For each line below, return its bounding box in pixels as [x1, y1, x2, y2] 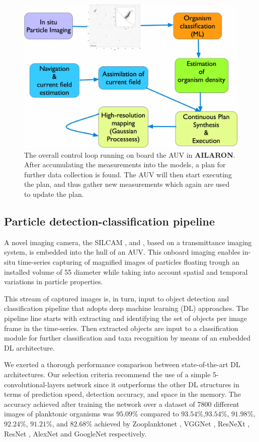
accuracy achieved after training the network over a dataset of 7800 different [4, 398, 239, 409]
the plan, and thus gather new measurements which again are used [24, 179, 230, 189]
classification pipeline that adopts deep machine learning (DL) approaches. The [4, 303, 249, 313]
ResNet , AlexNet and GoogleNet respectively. [4, 428, 147, 438]
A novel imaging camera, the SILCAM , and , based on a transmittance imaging [4, 237, 252, 247]
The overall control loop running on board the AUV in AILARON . [24, 149, 235, 160]
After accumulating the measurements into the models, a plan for [24, 159, 226, 170]
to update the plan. [24, 189, 84, 199]
